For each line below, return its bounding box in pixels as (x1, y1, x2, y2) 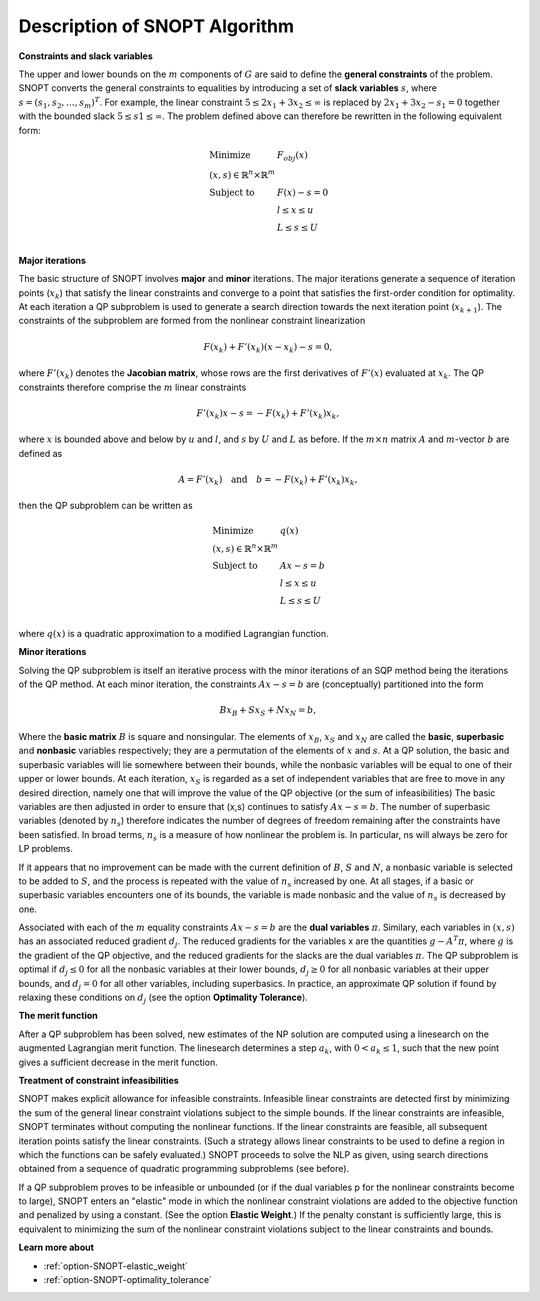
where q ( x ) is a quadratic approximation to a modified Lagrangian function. (18, 628, 329, 640)
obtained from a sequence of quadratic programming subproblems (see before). (18, 1163, 350, 1175)
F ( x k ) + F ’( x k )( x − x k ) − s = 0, (203, 341, 333, 355)
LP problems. (18, 843, 74, 855)
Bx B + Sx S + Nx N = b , (219, 705, 317, 719)
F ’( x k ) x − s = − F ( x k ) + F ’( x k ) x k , (196, 407, 340, 421)
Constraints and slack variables (18, 50, 154, 62)
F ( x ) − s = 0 (276, 187, 329, 199)
